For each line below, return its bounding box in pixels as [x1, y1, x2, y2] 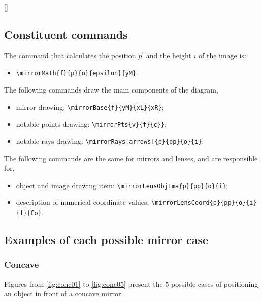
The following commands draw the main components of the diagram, [4, 84, 218, 95]
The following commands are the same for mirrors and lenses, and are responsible [4, 153, 258, 163]
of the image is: [198, 50, 246, 61]
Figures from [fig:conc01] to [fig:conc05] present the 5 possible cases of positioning [4, 278, 258, 289]
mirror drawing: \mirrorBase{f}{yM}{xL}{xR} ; [16, 101, 164, 112]
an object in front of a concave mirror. [4, 288, 123, 299]
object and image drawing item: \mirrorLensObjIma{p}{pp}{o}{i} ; [16, 179, 228, 190]
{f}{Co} [16, 209, 42, 217]
